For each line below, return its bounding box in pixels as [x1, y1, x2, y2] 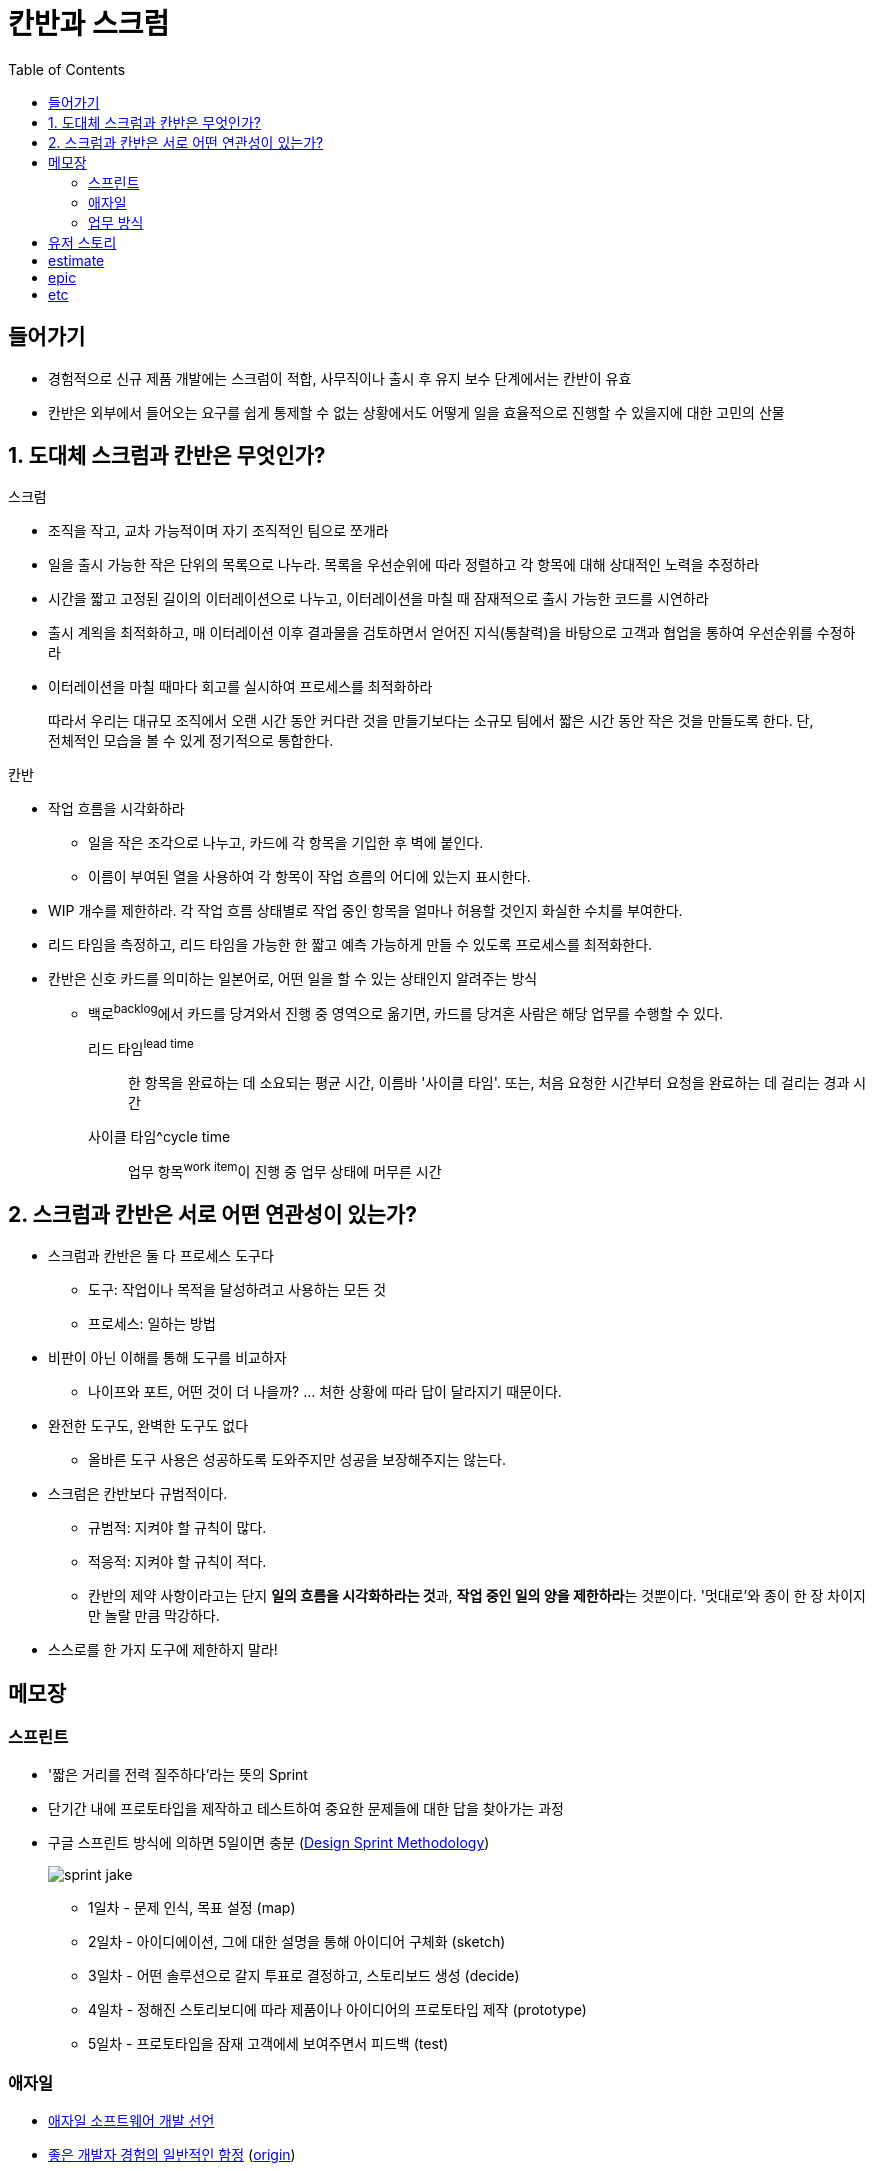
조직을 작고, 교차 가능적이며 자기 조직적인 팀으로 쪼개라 [48, 522, 389, 540]
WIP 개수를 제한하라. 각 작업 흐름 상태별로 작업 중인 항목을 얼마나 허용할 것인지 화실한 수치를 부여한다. [48, 902, 683, 920]
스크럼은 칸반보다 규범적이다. [48, 1485, 228, 1503]
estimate [48, 251, 105, 269]
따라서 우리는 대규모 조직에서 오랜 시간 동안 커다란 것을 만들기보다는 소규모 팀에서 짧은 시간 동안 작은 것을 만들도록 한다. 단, [48, 712, 814, 730]
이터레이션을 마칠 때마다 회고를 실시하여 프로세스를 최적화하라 [48, 678, 433, 696]
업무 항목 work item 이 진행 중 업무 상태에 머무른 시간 [128, 1159, 442, 1180]
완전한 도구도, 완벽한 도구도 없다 [48, 1417, 249, 1435]
